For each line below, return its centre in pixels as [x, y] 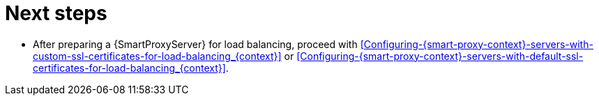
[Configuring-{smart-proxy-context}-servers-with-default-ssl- [440, 56]
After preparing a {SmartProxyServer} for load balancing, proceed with [195, 44]
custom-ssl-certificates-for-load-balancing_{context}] [157, 56]
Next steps [56, 13]
